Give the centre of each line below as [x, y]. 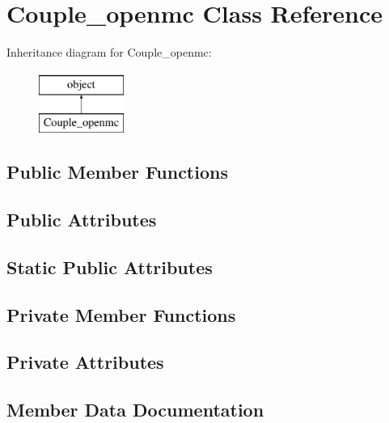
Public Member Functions [117, 172]
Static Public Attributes [110, 266]
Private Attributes [85, 362]
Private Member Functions [121, 314]
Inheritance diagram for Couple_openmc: [109, 52]
